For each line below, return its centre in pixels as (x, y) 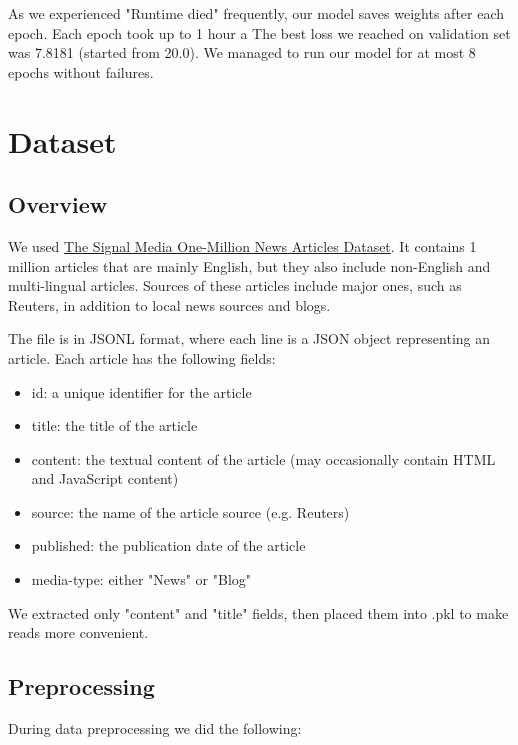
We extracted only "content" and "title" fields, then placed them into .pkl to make (258, 612)
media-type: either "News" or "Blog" (141, 579)
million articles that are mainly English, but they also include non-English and (249, 265)
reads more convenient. (78, 632)
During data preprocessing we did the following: (155, 728)
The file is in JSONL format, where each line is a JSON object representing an (249, 338)
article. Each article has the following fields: (142, 357)
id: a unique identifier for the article (141, 391)
